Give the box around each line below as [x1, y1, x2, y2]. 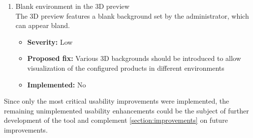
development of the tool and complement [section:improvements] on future [4, 115, 228, 125]
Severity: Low [27, 36, 73, 47]
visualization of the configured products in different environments [27, 62, 224, 73]
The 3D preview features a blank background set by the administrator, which [15, 10, 249, 21]
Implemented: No [27, 79, 86, 89]
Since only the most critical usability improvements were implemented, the [4, 96, 229, 106]
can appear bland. [15, 20, 70, 30]
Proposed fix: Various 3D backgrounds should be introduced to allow [27, 53, 241, 63]
